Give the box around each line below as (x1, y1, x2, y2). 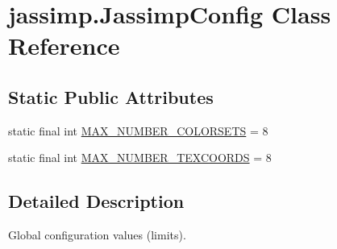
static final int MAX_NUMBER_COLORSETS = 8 (8, 122, 268, 139)
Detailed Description (8, 189, 185, 214)
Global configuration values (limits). (8, 226, 186, 243)
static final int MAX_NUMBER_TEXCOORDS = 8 (8, 149, 272, 166)
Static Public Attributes (8, 84, 214, 109)
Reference (8, 29, 120, 62)
